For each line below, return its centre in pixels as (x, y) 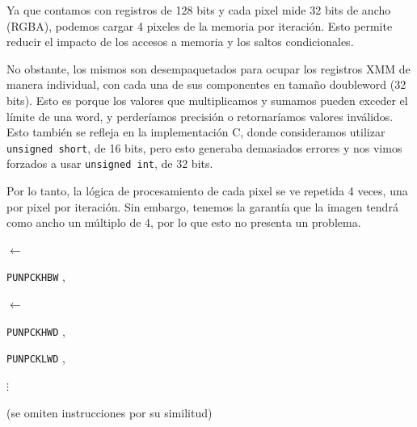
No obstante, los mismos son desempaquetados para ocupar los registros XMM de (208, 68)
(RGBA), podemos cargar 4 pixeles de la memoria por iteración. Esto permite (200, 25)
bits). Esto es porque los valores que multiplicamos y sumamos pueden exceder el (207, 100)
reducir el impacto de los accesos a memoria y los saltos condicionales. (180, 42)
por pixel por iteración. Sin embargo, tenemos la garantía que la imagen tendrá (202, 206)
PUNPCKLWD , (36, 358)
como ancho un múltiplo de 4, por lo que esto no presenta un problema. (184, 222)
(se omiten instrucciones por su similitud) (110, 412)
